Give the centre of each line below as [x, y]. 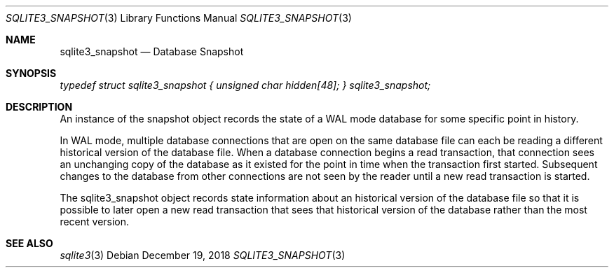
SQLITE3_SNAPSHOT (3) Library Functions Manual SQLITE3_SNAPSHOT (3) [179, 18]
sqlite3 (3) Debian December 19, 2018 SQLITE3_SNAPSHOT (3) [203, 255]
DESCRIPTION [39, 107]
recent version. [95, 222]
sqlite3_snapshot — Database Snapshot [152, 51]
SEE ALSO [29, 243]
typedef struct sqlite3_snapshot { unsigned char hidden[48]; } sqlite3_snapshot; [245, 85]
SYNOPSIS [31, 73]
